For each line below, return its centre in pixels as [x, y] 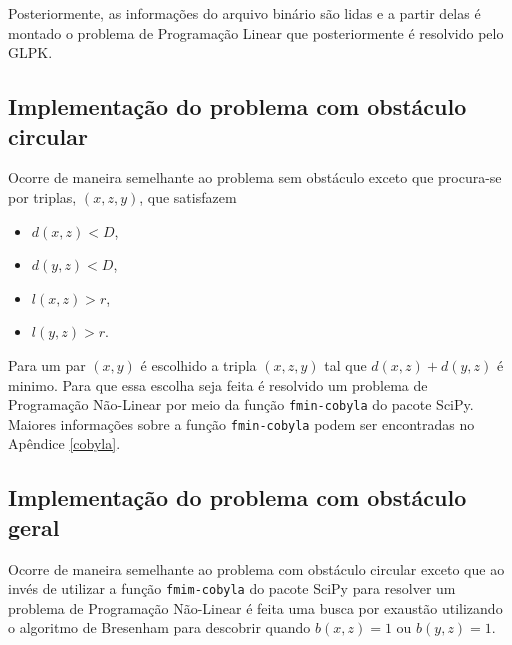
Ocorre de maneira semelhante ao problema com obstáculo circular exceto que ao [256, 568]
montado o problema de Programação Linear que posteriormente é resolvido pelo [256, 32]
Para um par [47, 364]
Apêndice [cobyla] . [64, 443]
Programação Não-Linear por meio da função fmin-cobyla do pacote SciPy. [241, 404]
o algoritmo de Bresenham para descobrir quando [159, 627]
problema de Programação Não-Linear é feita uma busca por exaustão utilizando [255, 607]
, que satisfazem [188, 196]
